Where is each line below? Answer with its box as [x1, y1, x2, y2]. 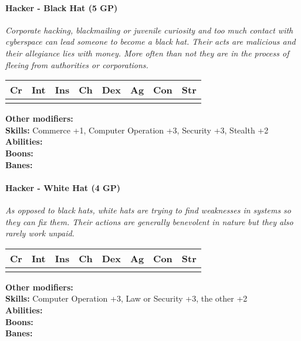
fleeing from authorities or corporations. [5, 58, 148, 71]
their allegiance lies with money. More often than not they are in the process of [5, 46, 289, 59]
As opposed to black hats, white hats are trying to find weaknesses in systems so [5, 203, 292, 216]
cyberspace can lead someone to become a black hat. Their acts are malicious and [5, 35, 296, 48]
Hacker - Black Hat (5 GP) [5, 1, 118, 14]
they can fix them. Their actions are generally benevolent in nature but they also [5, 215, 293, 228]
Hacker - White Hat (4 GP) [5, 181, 120, 193]
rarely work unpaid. [5, 227, 75, 239]
